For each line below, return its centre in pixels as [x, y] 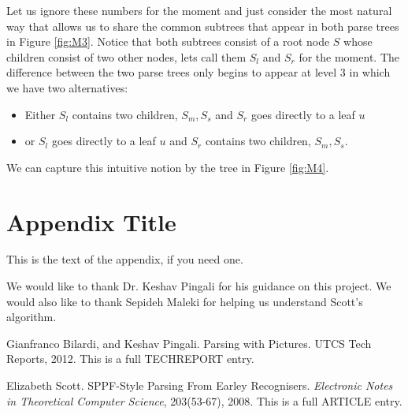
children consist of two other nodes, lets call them [126, 56]
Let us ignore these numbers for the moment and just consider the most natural [199, 10]
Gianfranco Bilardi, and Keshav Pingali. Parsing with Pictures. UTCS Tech [189, 343]
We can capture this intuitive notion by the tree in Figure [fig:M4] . [168, 167]
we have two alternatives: [67, 87]
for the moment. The [349, 56]
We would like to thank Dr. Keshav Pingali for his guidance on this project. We [199, 286]
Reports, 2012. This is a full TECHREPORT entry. [130, 359]
